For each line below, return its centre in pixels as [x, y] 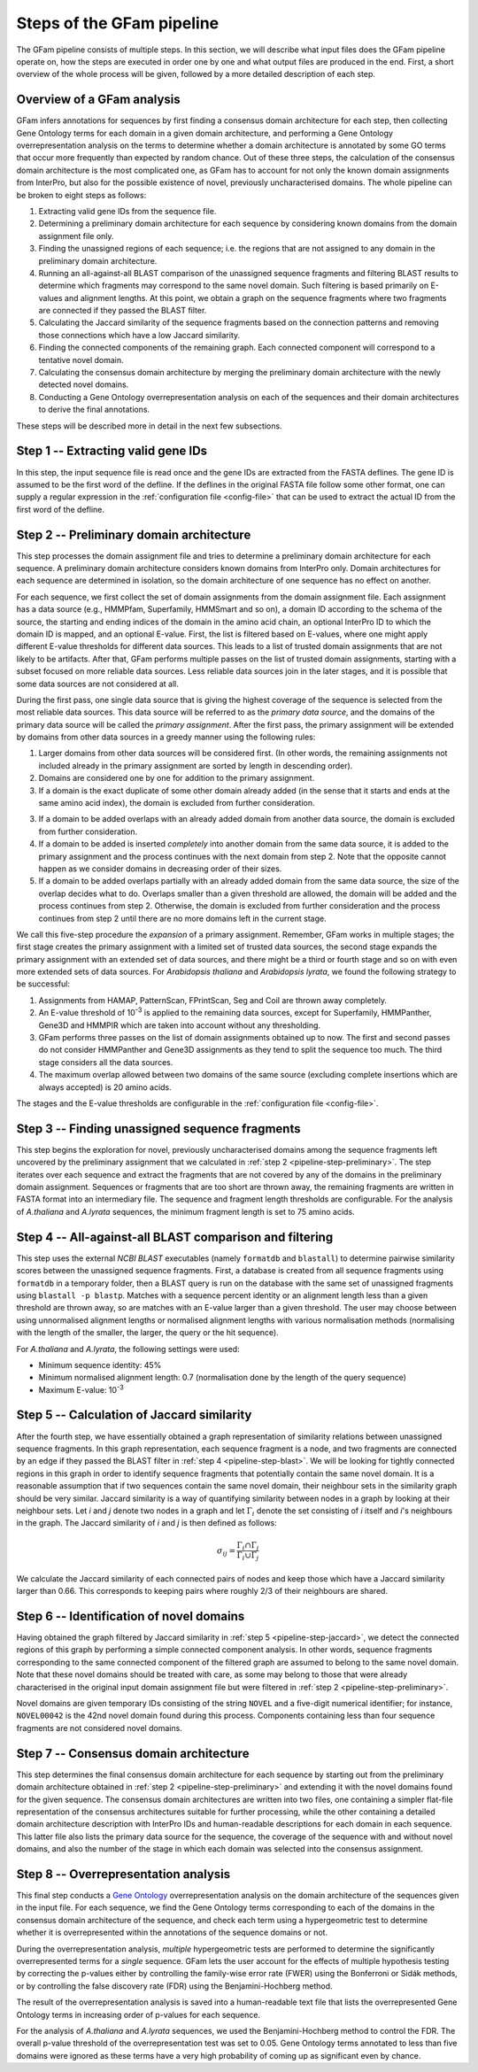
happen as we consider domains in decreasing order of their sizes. [160, 869]
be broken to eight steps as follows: [81, 195]
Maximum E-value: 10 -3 [81, 1389]
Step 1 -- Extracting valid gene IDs [112, 451]
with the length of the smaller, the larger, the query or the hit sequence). [147, 1333]
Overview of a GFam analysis [98, 100]
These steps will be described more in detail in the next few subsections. [149, 426]
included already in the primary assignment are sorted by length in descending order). [196, 765]
